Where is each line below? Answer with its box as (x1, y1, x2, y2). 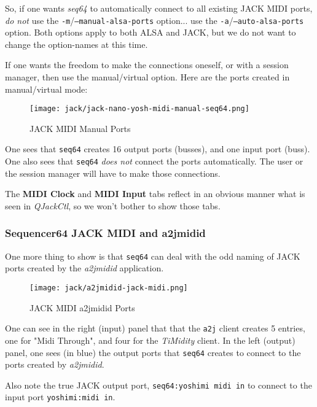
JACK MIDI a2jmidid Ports (29, 301, 135, 314)
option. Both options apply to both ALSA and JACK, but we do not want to (5, 26, 296, 39)
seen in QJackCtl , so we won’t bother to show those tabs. (5, 199, 221, 212)
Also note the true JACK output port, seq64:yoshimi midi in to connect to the (5, 378, 312, 391)
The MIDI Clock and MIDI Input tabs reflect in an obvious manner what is (5, 187, 305, 200)
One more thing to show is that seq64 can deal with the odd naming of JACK (5, 249, 300, 262)
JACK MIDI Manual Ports (29, 122, 131, 134)
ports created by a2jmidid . (5, 358, 104, 371)
